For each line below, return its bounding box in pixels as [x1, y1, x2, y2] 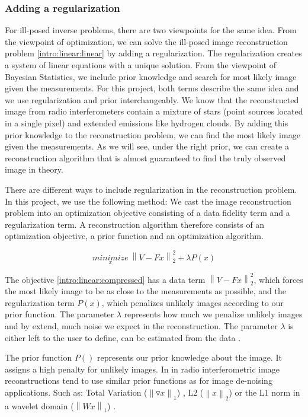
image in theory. [5, 163, 63, 176]
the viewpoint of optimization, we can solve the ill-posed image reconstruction [5, 35, 288, 47]
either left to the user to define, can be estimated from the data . [5, 331, 241, 343]
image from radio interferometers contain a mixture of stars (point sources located [5, 105, 303, 117]
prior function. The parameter [5, 308, 114, 320]
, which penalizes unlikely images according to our [101, 296, 284, 308]
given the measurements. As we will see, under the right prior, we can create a [5, 140, 289, 152]
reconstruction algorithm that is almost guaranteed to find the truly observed [5, 151, 286, 164]
